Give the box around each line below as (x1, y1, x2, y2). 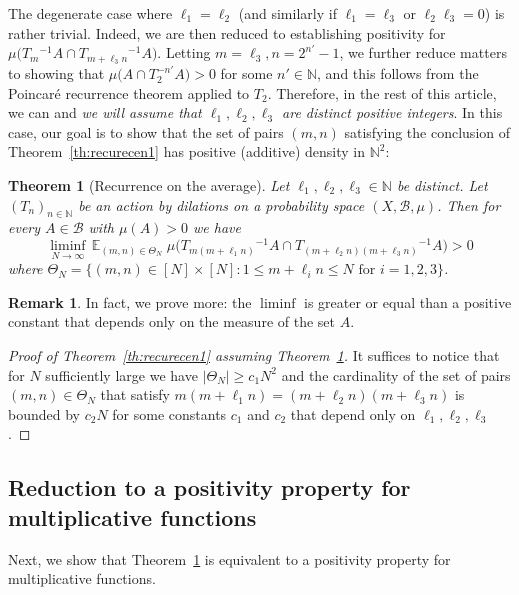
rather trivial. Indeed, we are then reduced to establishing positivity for (8, 22, 446, 43)
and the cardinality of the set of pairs (281, 364, 511, 385)
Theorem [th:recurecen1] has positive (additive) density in (8, 141, 365, 162)
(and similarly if (238, 3, 337, 23)
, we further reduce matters (339, 42, 507, 63)
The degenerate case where (8, 3, 173, 23)
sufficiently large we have (45, 364, 198, 385)
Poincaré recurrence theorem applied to (8, 82, 250, 103)
